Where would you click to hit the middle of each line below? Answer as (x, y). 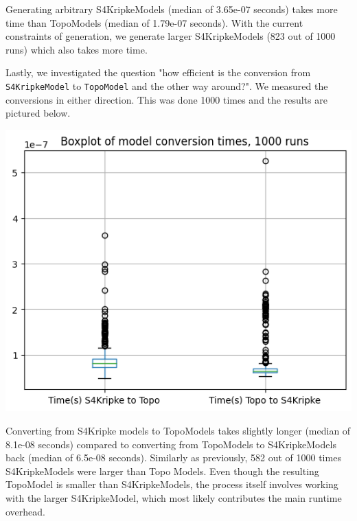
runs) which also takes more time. (77, 49)
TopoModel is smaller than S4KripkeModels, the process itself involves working (172, 484)
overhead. (25, 511)
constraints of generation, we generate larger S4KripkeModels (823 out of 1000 (171, 36)
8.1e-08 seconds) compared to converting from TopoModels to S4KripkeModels (171, 444)
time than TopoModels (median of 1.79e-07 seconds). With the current (154, 22)
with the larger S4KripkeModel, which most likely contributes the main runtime (174, 497)
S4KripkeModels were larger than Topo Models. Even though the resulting (162, 471)
